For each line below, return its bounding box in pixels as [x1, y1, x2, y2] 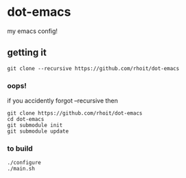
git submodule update [7, 128, 69, 135]
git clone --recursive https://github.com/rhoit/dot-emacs [7, 65, 180, 72]
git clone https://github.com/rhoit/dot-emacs [7, 110, 143, 117]
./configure [7, 159, 41, 166]
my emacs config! [7, 27, 58, 35]
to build [7, 144, 33, 153]
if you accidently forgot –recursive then [7, 97, 119, 105]
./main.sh [7, 166, 36, 173]
